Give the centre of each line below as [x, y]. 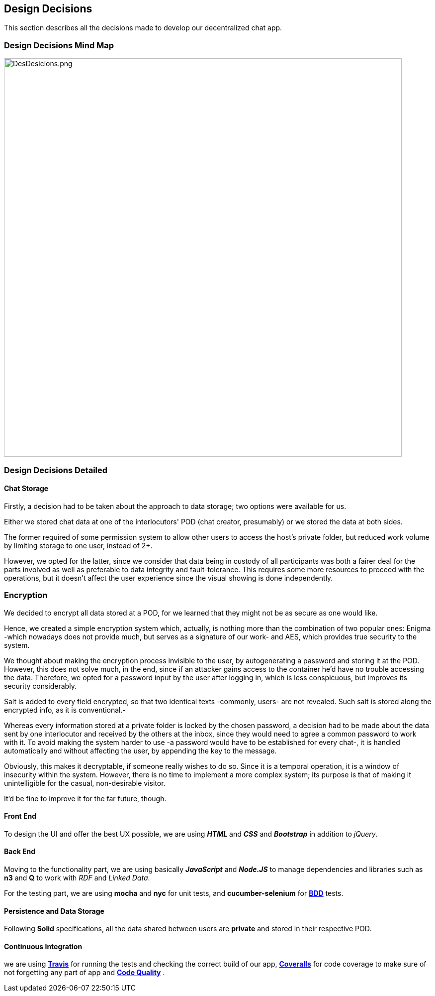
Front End [20, 816]
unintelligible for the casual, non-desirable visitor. [85, 783]
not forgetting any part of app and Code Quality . [85, 973]
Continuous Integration [43, 946]
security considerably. [40, 686]
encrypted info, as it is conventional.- [65, 710]
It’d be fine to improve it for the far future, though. [85, 798]
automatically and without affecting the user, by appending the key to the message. [140, 750]
